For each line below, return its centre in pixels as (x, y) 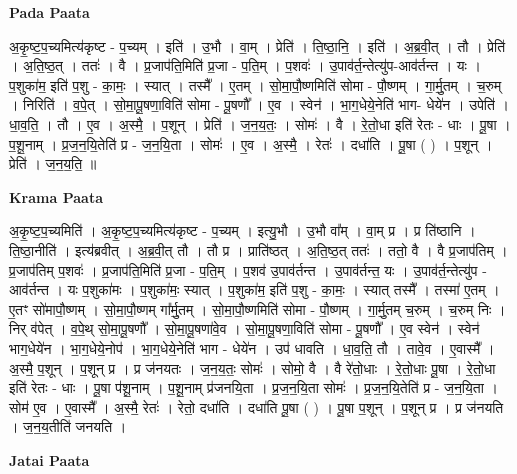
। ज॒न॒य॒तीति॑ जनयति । (68, 426)
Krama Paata (56, 196)
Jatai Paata (49, 459)
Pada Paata (49, 12)
